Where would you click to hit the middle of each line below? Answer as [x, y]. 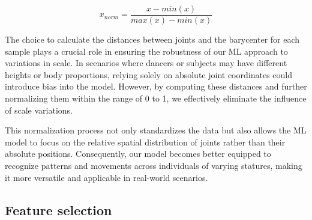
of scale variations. [39, 110]
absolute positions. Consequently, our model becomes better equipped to [138, 154]
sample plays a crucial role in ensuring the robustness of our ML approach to [146, 51]
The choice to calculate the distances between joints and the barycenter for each [152, 39]
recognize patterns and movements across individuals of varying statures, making [154, 165]
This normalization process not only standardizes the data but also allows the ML [156, 130]
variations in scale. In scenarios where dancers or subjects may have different [146, 63]
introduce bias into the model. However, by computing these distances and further [156, 86]
